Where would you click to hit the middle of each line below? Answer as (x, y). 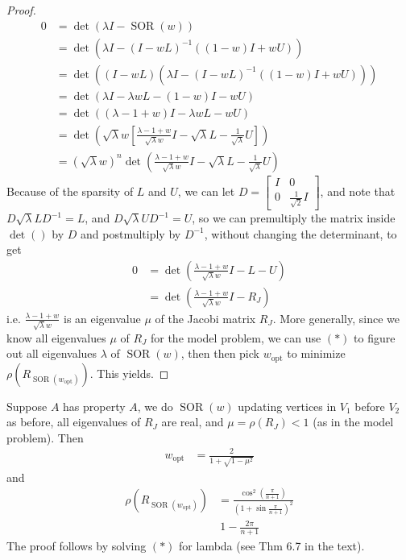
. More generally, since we (336, 318)
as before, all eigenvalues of (74, 422)
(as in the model (353, 422)
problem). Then (45, 437)
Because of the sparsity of (70, 191)
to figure (375, 337)
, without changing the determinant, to (300, 233)
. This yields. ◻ (129, 373)
